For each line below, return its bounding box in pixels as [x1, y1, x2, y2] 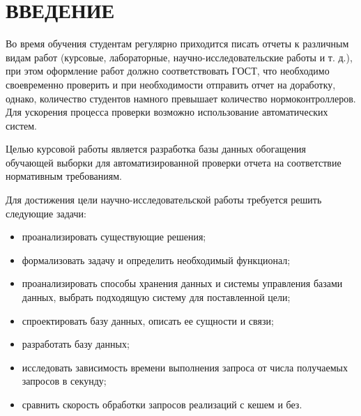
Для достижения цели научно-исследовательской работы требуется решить [6, 192, 322, 207]
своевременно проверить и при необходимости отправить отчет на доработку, [6, 77, 336, 91]
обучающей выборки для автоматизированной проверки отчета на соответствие [6, 155, 341, 169]
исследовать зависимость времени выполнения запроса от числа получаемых [22, 360, 348, 374]
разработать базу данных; [22, 337, 130, 351]
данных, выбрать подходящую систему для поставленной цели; [22, 290, 291, 305]
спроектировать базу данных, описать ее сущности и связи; [22, 313, 274, 328]
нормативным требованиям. [6, 169, 122, 183]
